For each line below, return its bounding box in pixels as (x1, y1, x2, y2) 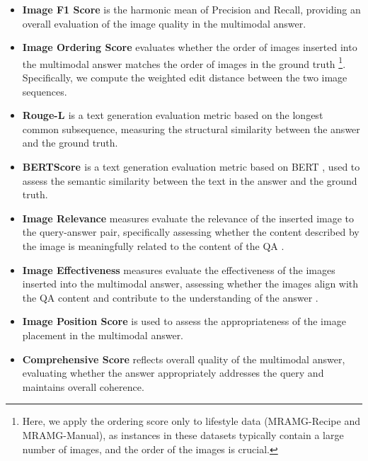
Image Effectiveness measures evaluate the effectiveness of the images (22, 262, 335, 277)
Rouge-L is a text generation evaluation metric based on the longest (22, 108, 323, 123)
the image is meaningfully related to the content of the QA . (22, 238, 284, 253)
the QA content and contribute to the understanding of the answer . (22, 290, 318, 305)
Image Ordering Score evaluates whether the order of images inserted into (22, 40, 357, 55)
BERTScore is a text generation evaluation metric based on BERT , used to (22, 159, 360, 173)
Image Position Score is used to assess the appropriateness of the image (22, 314, 346, 329)
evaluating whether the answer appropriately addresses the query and (22, 365, 324, 380)
